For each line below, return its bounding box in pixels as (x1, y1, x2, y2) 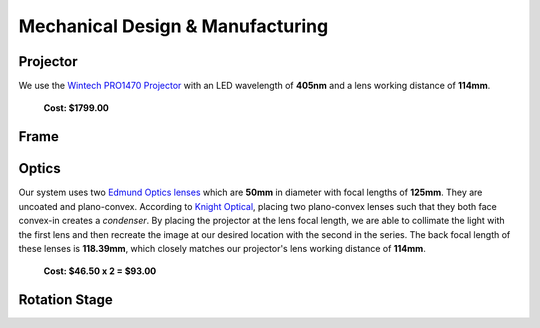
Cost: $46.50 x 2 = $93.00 (43, 265, 157, 277)
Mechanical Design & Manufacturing (18, 15, 329, 37)
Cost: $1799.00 (43, 102, 110, 114)
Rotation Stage (18, 291, 114, 309)
